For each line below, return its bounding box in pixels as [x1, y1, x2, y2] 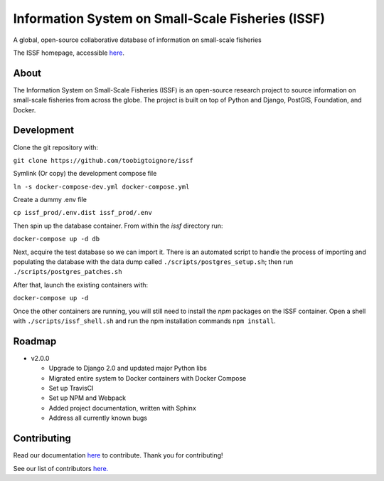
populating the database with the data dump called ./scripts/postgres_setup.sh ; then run [13, 258, 294, 266]
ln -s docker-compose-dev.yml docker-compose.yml [13, 182, 190, 191]
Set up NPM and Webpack [48, 393, 127, 402]
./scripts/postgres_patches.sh [13, 268, 122, 276]
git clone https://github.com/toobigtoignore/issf [13, 157, 193, 164]
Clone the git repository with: [13, 143, 99, 152]
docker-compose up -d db [13, 235, 100, 243]
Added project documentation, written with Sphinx [48, 403, 197, 412]
